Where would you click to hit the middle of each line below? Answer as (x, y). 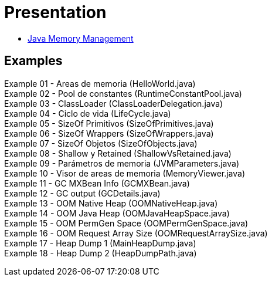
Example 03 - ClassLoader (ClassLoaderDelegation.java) (114, 103)
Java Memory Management (81, 38)
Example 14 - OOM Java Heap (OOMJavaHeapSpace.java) (117, 213)
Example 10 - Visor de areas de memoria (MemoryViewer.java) (125, 173)
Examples (33, 61)
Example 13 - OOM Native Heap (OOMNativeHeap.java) (111, 203)
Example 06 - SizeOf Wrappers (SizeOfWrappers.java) (109, 133)
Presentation (55, 12)
